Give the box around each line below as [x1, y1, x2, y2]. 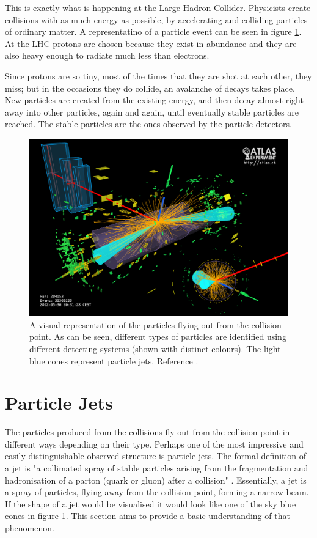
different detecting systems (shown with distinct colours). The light [29, 342, 281, 355]
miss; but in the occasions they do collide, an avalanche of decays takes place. [5, 81, 295, 94]
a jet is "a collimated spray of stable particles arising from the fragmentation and [5, 462, 308, 474]
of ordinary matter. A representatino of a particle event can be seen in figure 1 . [5, 25, 302, 38]
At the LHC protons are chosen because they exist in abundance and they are [5, 37, 297, 50]
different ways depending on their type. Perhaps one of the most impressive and [5, 437, 304, 450]
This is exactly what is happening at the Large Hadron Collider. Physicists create [5, 1, 311, 13]
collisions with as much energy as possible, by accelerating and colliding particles [5, 13, 308, 26]
